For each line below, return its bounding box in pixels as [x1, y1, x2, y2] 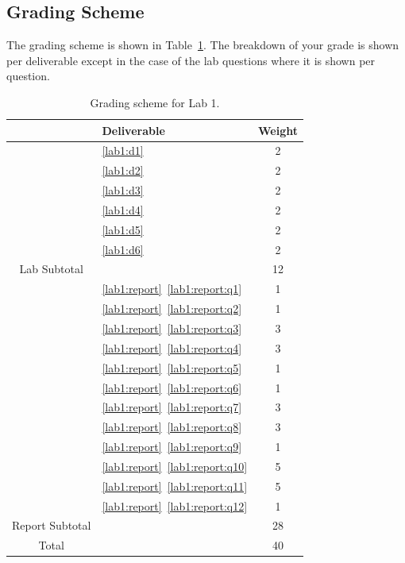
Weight [258, 121, 299, 138]
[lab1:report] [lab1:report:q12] [102, 497, 248, 514]
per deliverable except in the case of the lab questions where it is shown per [6, 52, 376, 68]
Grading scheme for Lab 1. [90, 94, 220, 110]
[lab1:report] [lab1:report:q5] [102, 359, 242, 376]
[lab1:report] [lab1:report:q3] [102, 320, 242, 337]
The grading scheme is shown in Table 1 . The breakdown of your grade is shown [6, 37, 399, 53]
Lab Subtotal [19, 260, 83, 277]
